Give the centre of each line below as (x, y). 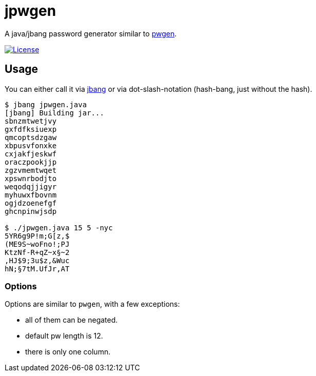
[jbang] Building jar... (54, 113)
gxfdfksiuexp (31, 129)
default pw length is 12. (64, 336)
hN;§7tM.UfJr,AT (37, 269)
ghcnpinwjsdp (31, 211)
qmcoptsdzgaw (31, 137)
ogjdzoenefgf (31, 203)
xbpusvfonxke (31, 145)
